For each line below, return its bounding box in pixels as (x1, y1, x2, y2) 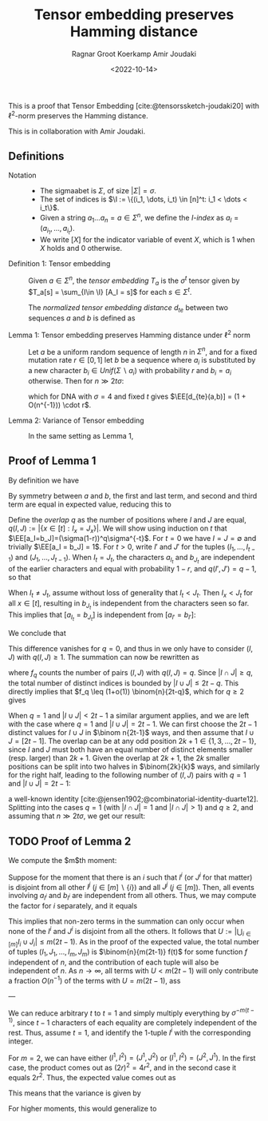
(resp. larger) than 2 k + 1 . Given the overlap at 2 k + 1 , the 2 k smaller (8, 753, 231, 763)
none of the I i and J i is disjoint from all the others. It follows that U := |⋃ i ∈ (8, 925, 251, 938)
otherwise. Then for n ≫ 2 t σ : (28, 376, 124, 385)
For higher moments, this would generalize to (8, 1103, 157, 1113)
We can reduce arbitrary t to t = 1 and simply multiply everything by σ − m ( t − (8, 1007, 255, 1018)
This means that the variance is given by (8, 1088, 141, 1098)
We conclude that (8, 629, 66, 638)
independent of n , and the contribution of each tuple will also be (8, 957, 219, 968)
